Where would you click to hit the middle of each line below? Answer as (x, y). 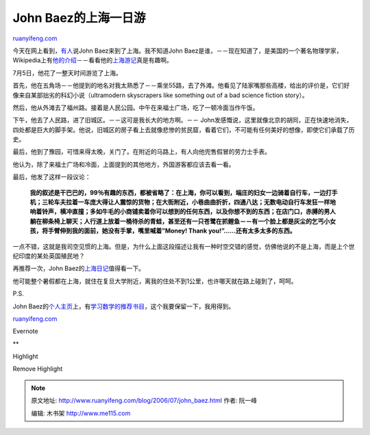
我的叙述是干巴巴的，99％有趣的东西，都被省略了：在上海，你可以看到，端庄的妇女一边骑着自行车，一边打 (181, 192)
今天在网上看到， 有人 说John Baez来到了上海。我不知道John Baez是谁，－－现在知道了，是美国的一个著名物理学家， (177, 51)
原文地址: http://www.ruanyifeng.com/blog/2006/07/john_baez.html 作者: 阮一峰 (144, 401)
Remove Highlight (38, 369)
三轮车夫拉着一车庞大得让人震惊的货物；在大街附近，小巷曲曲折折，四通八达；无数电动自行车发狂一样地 (188, 202)
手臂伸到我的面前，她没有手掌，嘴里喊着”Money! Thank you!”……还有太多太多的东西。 (172, 231)
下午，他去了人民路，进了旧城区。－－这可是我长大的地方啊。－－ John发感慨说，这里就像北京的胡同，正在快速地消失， (183, 120)
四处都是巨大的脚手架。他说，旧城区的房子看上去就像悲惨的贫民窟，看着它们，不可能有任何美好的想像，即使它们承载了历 (184, 129)
